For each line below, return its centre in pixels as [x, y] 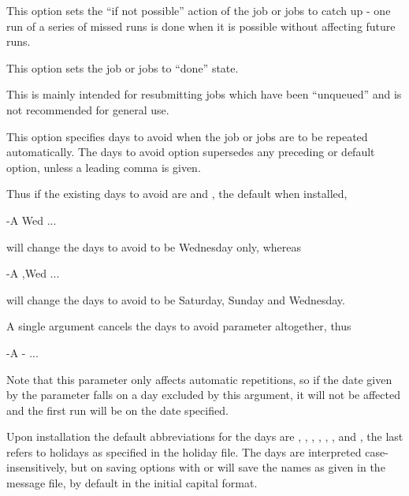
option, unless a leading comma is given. [104, 167]
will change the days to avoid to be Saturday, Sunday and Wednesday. [176, 299]
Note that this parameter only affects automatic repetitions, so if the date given [199, 379]
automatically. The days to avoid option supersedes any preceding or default [191, 152]
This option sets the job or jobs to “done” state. [123, 67]
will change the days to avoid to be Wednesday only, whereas [154, 246]
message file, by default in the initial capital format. [132, 483]
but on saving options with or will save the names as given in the [228, 467]
